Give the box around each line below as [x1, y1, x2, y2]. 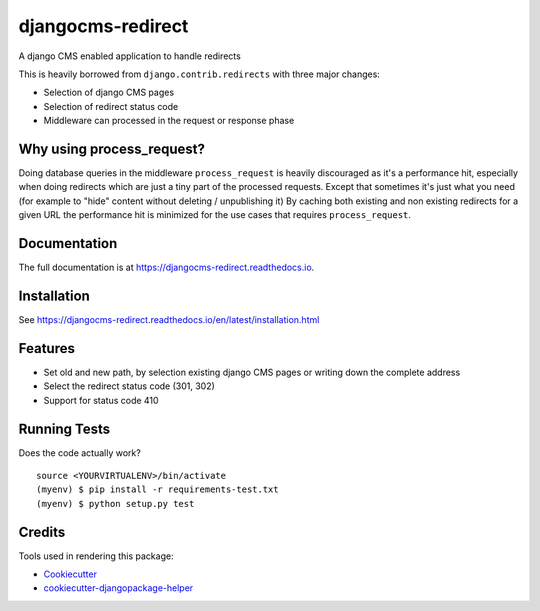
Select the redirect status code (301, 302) [43, 380, 215, 392]
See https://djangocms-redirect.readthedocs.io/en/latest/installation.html [18, 314, 320, 325]
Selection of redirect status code [43, 100, 179, 112]
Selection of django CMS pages [43, 86, 175, 99]
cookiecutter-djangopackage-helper [43, 582, 194, 594]
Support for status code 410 [43, 394, 159, 406]
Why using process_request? [18, 140, 205, 157]
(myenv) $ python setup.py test [36, 498, 195, 509]
